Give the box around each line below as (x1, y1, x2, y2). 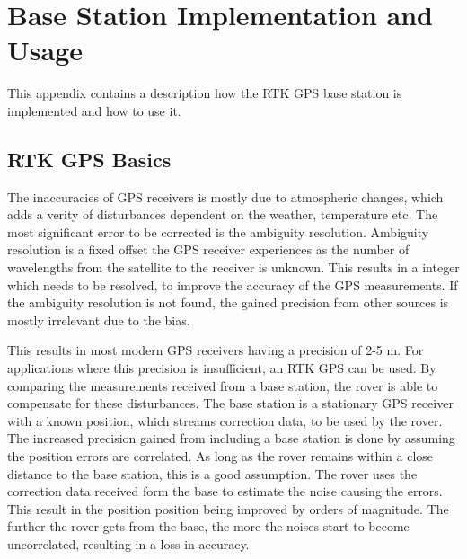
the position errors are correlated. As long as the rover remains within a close (7, 447, 434, 466)
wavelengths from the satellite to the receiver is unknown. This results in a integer (7, 258, 460, 277)
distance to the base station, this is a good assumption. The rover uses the (7, 464, 418, 483)
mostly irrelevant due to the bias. (7, 310, 190, 329)
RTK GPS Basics (7, 145, 172, 173)
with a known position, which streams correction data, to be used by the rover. (7, 411, 443, 430)
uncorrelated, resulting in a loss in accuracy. (7, 534, 250, 553)
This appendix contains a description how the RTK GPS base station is (7, 84, 402, 102)
